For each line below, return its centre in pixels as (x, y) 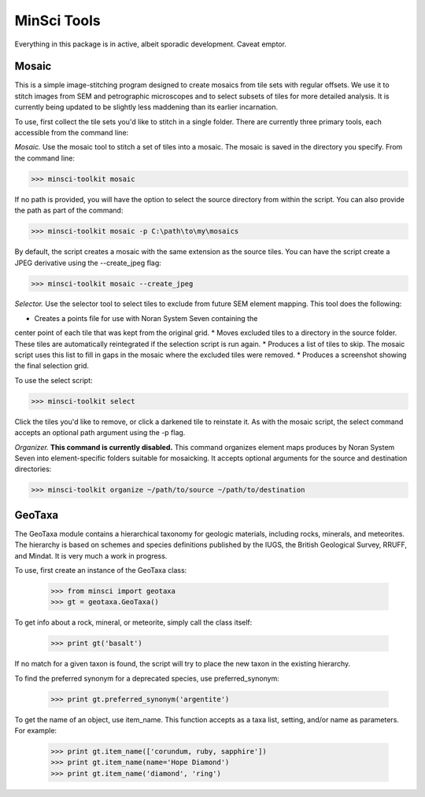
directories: (33, 469)
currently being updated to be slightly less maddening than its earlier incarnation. (146, 107)
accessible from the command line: (72, 133)
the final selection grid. (52, 366)
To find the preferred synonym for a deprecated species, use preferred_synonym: (147, 678)
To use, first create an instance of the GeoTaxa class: (101, 570)
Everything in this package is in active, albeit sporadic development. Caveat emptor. (151, 44)
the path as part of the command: (69, 210)
